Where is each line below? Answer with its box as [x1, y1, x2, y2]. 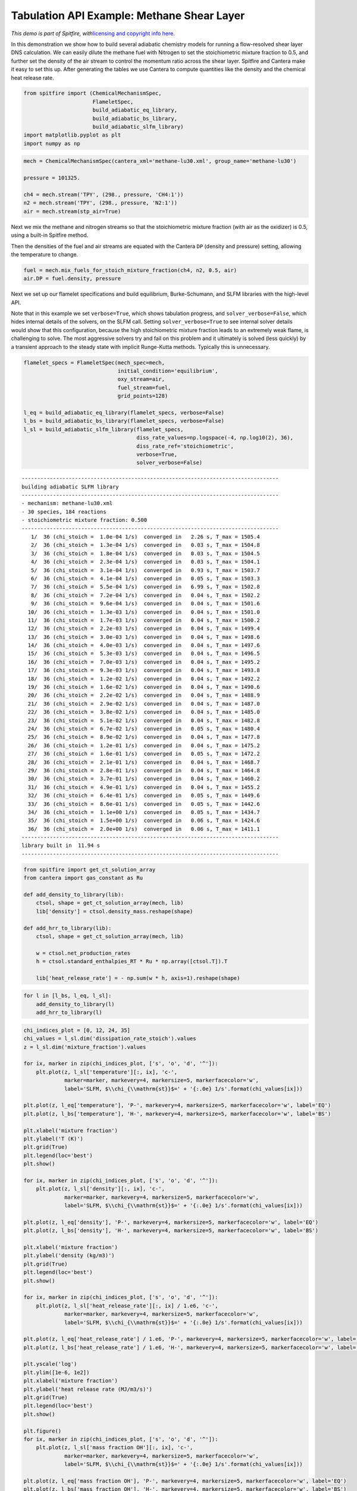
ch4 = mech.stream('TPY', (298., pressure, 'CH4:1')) [23, 191, 184, 198]
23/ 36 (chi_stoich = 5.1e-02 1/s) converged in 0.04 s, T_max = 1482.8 [27, 717, 260, 724]
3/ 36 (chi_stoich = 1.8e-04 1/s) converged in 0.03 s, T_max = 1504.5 [30, 550, 260, 557]
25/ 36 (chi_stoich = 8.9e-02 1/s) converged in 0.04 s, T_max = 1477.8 [27, 734, 260, 741]
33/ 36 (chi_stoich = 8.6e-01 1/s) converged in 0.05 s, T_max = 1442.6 [27, 800, 260, 808]
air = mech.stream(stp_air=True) [23, 208, 121, 215]
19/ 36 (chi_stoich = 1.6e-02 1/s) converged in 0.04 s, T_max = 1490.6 [27, 683, 260, 691]
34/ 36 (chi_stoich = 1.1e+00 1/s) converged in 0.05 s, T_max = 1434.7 [27, 809, 260, 815]
